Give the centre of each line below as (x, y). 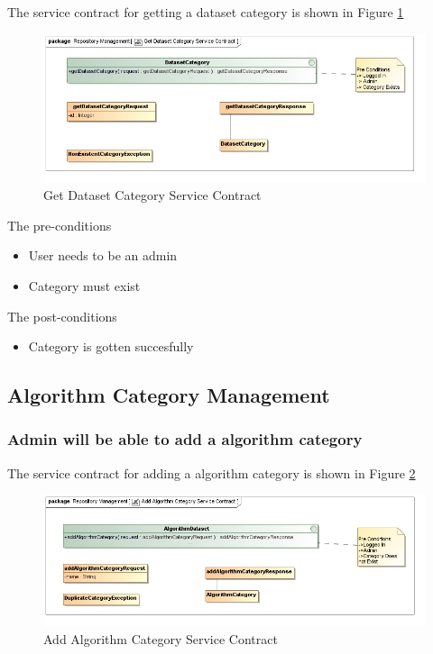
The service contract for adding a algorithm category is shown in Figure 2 (212, 472)
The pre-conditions (60, 225)
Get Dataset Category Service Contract (152, 195)
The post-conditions (62, 316)
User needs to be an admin (103, 255)
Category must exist (84, 285)
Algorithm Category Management (169, 395)
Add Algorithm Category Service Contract (161, 638)
